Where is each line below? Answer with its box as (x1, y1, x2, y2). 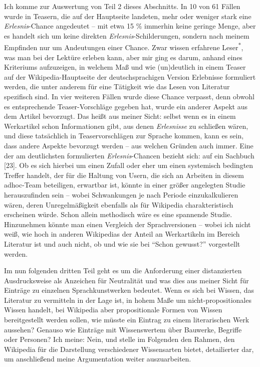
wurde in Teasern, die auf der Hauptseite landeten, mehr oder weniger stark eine (4, 11, 251, 21)
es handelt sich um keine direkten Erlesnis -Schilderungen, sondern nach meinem (4, 30, 249, 41)
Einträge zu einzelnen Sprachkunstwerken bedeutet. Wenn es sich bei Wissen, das (4, 285, 254, 295)
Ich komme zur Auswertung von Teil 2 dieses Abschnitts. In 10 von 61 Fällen (4, 1, 240, 11)
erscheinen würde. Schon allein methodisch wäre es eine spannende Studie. (4, 209, 232, 220)
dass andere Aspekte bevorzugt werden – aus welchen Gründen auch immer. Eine (4, 140, 253, 150)
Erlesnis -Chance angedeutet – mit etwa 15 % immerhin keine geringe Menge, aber (4, 21, 256, 31)
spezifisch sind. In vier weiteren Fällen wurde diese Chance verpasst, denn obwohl (4, 91, 254, 101)
